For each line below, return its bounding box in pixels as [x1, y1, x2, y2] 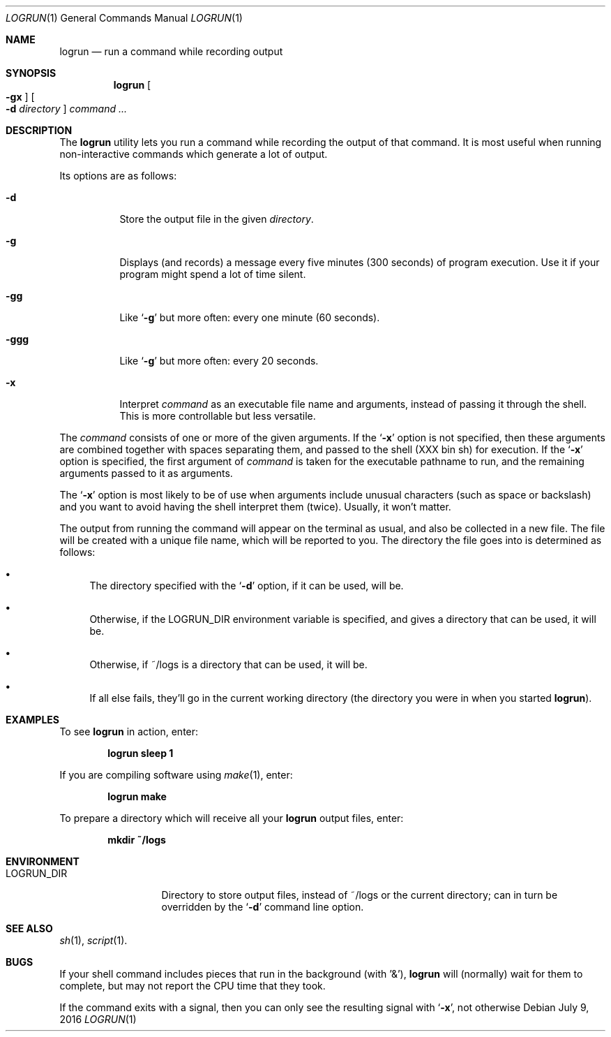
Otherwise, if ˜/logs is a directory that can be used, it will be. [89, 659, 368, 670]
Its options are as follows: [59, 170, 177, 182]
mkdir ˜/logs [107, 834, 166, 846]
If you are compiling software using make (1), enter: [59, 769, 293, 781]
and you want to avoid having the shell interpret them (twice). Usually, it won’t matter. [59, 501, 451, 513]
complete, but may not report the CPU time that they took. [59, 980, 326, 992]
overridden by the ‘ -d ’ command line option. [161, 901, 364, 913]
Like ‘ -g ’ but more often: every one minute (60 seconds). [119, 311, 380, 323]
